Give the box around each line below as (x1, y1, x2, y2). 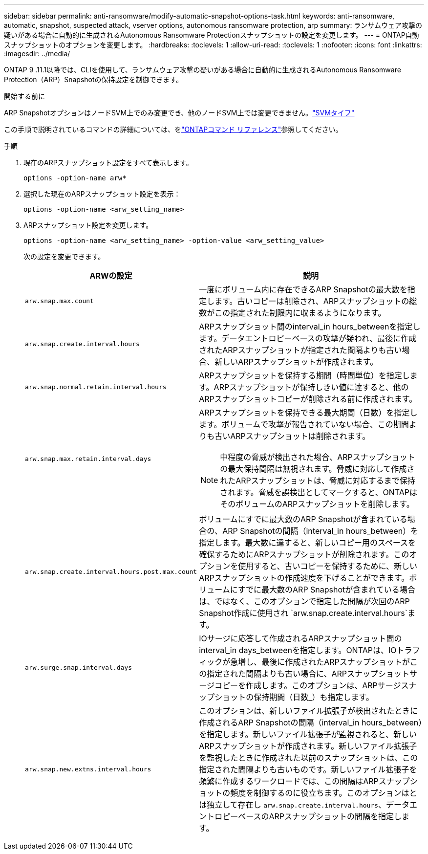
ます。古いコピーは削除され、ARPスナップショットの (214, 296, 409, 306)
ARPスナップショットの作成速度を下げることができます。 (199, 573, 409, 583)
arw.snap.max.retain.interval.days (25, 455, 151, 462)
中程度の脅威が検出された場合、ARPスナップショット (220, 452, 415, 462)
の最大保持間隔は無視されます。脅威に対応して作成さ (220, 464, 415, 474)
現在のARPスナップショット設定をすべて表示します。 (23, 158, 193, 167)
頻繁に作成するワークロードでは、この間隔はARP (199, 776, 379, 786)
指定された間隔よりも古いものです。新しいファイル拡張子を (199, 765, 417, 774)
